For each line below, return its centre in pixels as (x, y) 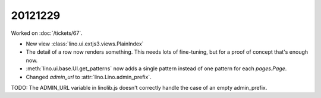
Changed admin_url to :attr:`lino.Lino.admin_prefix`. (89, 77)
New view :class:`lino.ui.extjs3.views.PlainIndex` (85, 44)
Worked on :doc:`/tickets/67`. (47, 33)
